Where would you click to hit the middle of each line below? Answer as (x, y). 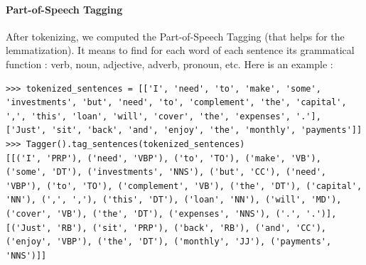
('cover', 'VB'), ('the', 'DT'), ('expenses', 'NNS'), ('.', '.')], (171, 213)
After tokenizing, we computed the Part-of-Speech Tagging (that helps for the (175, 36)
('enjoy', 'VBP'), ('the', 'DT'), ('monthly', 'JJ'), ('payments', (169, 242)
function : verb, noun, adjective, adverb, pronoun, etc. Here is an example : (169, 64)
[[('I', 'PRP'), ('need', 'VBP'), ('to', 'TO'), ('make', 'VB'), (163, 158)
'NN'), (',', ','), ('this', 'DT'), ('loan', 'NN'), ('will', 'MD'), (174, 200)
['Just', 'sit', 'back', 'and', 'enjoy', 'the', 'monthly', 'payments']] (184, 130)
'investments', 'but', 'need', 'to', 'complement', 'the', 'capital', (176, 103)
